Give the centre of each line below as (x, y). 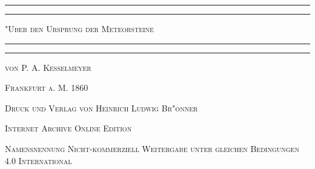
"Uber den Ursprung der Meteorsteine (79, 28)
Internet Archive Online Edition (68, 128)
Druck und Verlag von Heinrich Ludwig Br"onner (101, 108)
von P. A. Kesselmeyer (48, 67)
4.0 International (38, 160)
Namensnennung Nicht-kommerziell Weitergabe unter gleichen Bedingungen (152, 148)
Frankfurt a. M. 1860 (47, 88)
